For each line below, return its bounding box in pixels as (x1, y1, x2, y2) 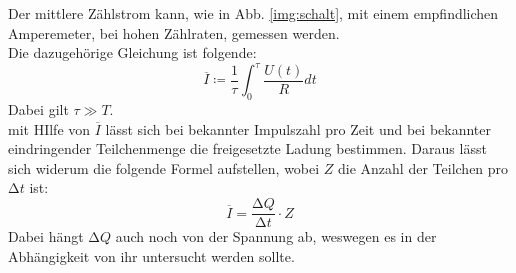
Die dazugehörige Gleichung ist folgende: (8, 42, 257, 63)
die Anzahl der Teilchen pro (338, 157, 509, 178)
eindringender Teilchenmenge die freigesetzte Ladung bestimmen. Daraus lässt (8, 138, 487, 159)
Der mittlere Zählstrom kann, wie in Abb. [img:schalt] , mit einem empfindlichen (8, 3, 499, 23)
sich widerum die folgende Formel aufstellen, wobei (8, 157, 320, 178)
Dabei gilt (8, 99, 69, 120)
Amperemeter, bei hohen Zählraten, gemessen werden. (8, 22, 340, 43)
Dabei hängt (8, 226, 84, 247)
